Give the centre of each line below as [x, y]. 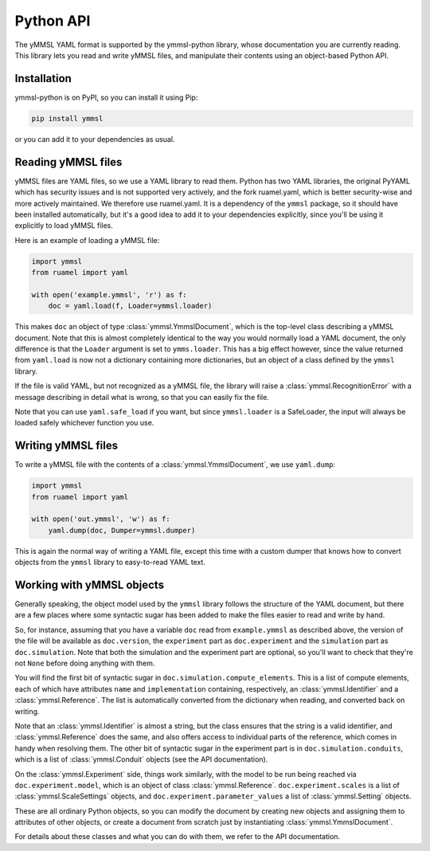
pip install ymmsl [67, 118]
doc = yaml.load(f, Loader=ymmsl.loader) [130, 306]
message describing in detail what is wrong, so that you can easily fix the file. [142, 397]
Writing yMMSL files [66, 446]
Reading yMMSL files [68, 162]
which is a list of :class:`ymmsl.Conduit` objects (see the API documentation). [141, 759]
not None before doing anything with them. [85, 663]
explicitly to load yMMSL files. [64, 225]
